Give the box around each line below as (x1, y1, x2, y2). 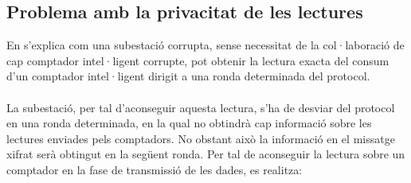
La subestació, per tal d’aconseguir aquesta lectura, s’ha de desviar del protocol (6, 99, 395, 115)
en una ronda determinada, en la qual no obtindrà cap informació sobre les (6, 115, 372, 131)
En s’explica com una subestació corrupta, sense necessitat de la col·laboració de (6, 37, 405, 53)
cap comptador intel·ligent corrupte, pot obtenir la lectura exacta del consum (6, 52, 389, 68)
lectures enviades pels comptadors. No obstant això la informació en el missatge (6, 130, 395, 146)
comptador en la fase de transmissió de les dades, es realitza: (6, 161, 303, 177)
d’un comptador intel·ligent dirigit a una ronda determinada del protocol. (6, 68, 370, 84)
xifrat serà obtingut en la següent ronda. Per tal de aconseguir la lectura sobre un (6, 146, 405, 162)
